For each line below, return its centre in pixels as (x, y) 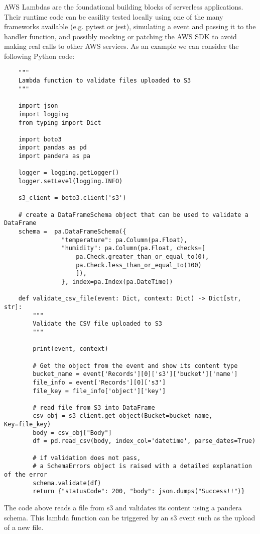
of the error (26, 475)
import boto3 (40, 139)
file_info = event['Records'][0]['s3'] (99, 382)
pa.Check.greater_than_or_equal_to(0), (143, 257)
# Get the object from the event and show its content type (135, 366)
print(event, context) (71, 349)
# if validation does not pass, (87, 458)
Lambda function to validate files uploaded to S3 (105, 81)
